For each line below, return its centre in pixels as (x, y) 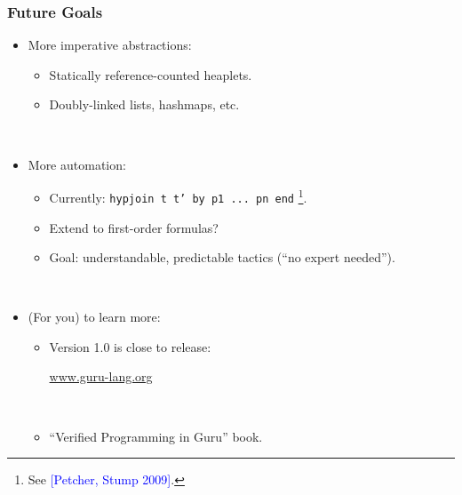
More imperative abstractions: (110, 45)
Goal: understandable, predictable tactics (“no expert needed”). (222, 257)
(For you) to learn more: (94, 317)
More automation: (77, 164)
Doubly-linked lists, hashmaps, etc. (144, 104)
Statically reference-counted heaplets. (151, 74)
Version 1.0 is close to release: (130, 346)
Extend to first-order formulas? (134, 227)
